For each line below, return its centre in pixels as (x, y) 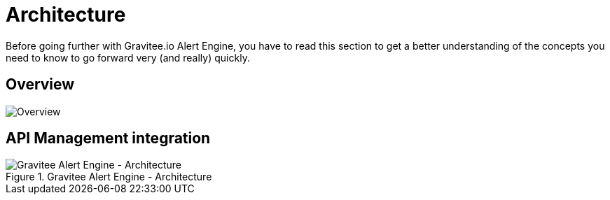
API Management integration (108, 138)
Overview (40, 85)
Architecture (66, 15)
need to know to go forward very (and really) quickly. (128, 57)
